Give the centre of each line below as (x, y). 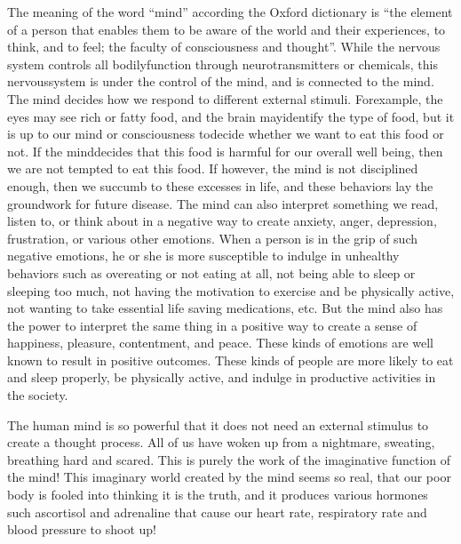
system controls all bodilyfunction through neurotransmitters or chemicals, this (223, 64)
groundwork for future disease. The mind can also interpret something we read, (223, 203)
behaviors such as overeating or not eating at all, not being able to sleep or (211, 272)
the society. (38, 395)
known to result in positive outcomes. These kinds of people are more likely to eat (230, 360)
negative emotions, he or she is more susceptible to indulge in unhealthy (203, 256)
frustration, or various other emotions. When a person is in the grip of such (212, 238)
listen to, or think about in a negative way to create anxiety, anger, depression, (222, 221)
